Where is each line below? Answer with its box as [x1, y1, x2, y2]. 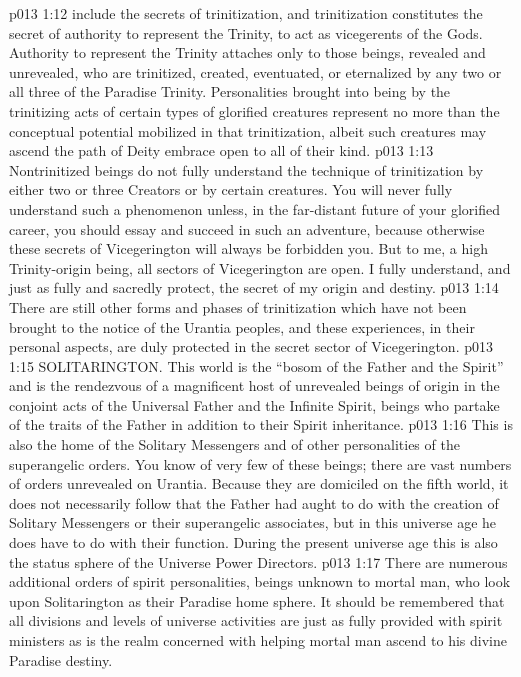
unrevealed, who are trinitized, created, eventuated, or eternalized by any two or [9, 61, 502, 82]
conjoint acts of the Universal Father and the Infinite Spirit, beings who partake [9, 394, 500, 415]
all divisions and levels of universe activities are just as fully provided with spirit [9, 610, 503, 631]
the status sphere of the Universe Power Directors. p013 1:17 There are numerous [9, 551, 508, 572]
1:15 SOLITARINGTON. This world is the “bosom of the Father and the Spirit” [9, 355, 504, 376]
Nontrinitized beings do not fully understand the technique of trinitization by [9, 159, 484, 180]
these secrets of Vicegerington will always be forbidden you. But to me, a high [9, 238, 488, 259]
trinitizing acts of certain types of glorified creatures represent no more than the [9, 100, 500, 121]
